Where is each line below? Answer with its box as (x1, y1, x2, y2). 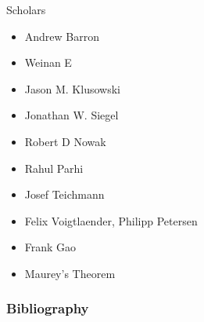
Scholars (6, 2, 46, 17)
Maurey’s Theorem (24, 265, 116, 281)
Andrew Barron (24, 27, 100, 44)
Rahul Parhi (24, 159, 84, 176)
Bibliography (6, 298, 89, 318)
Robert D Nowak (24, 133, 106, 149)
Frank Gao (24, 239, 77, 255)
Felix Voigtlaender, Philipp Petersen (24, 212, 198, 229)
